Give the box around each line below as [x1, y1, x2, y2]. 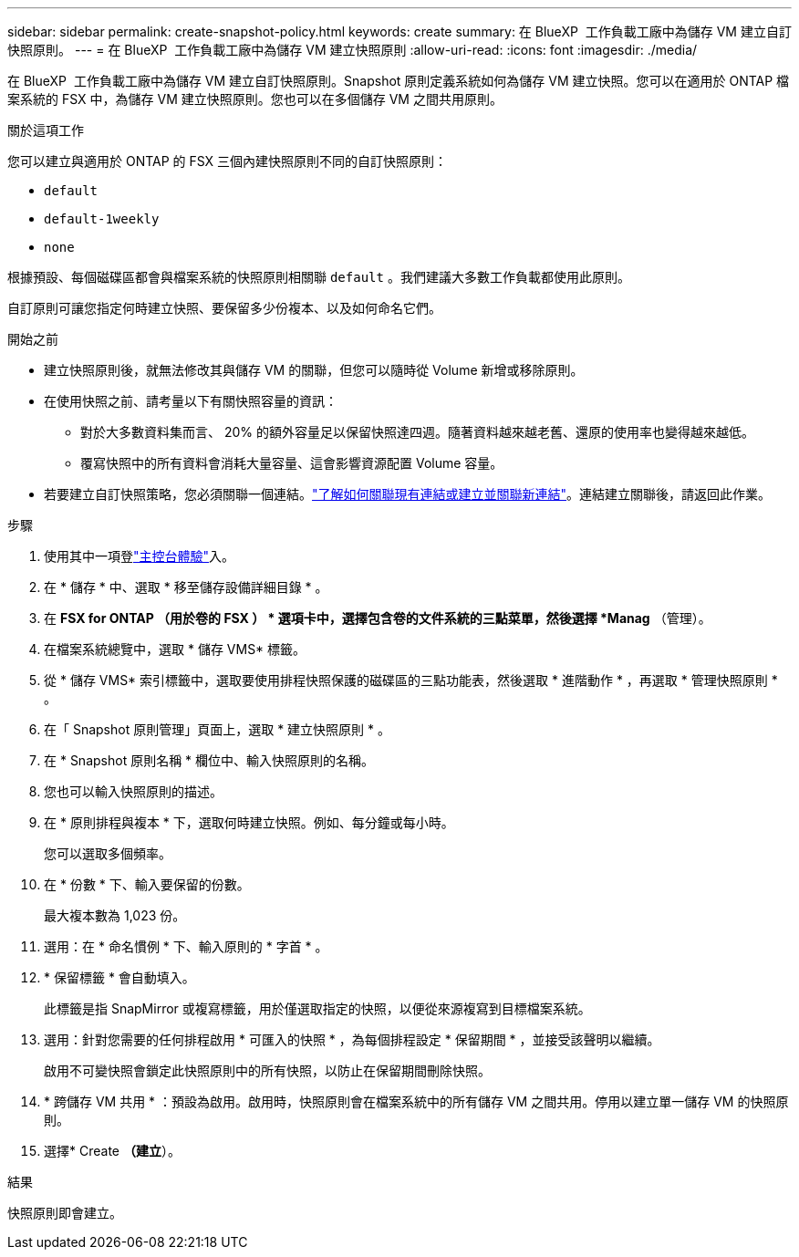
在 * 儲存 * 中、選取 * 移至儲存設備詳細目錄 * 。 [44, 579, 328, 595]
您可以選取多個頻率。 [44, 846, 171, 861]
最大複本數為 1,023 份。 [44, 908, 186, 923]
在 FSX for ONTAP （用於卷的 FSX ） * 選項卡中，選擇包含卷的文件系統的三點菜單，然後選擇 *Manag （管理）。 [44, 610, 711, 626]
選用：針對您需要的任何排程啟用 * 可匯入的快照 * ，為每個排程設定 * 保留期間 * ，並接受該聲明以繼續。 [44, 1032, 660, 1047]
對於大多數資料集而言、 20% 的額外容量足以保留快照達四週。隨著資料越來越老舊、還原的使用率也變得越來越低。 [80, 424, 754, 440]
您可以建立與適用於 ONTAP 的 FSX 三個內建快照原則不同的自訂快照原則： [7, 153, 448, 169]
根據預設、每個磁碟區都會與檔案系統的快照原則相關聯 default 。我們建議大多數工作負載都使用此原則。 [7, 269, 630, 285]
